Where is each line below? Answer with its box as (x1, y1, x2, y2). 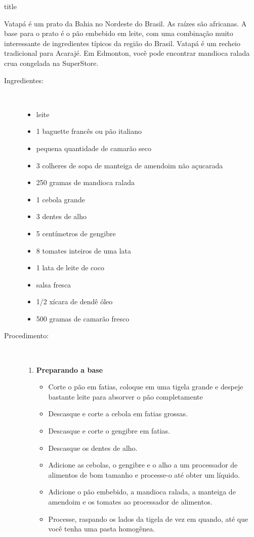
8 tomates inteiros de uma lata (36, 245, 132, 256)
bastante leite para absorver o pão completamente (48, 391, 203, 402)
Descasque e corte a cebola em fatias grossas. (48, 408, 188, 419)
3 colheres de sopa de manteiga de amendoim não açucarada (36, 160, 223, 170)
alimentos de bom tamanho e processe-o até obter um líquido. (48, 469, 240, 480)
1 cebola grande (36, 194, 85, 204)
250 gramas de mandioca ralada (36, 177, 135, 188)
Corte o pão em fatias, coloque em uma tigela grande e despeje (48, 381, 243, 392)
